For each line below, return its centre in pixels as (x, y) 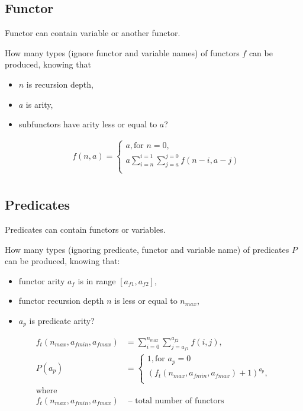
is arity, (39, 104)
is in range (97, 280)
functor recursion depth (61, 301)
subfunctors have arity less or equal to (88, 124)
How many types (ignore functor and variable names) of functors (122, 52)
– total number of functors (176, 401)
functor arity (42, 280)
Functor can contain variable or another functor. (93, 33)
